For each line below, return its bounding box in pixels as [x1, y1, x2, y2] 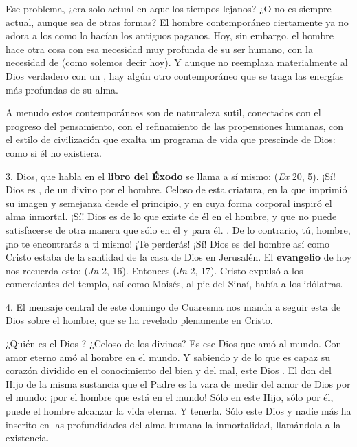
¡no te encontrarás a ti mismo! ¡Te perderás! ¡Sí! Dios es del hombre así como [6, 236, 329, 250]
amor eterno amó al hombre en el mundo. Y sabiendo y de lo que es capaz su [6, 349, 331, 364]
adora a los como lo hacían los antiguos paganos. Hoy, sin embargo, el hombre [6, 28, 334, 43]
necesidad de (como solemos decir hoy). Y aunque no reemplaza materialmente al [6, 55, 348, 69]
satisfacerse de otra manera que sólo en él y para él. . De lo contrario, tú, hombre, [6, 222, 351, 237]
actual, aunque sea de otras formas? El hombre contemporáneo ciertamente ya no [6, 14, 349, 29]
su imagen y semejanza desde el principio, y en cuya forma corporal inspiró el [6, 195, 332, 210]
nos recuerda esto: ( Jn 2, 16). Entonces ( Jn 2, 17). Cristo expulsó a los [6, 263, 303, 277]
